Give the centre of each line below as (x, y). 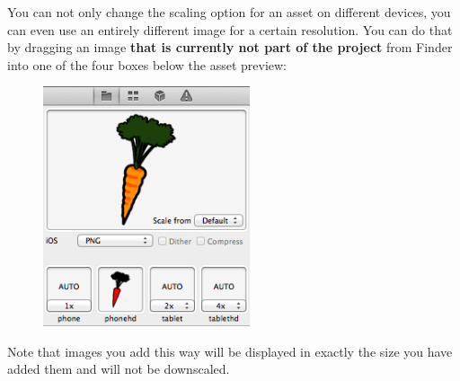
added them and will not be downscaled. (119, 369)
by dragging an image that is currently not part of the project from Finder (230, 47)
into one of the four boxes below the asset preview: (147, 64)
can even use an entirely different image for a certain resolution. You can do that (230, 29)
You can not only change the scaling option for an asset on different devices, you (229, 12)
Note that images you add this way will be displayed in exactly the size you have (230, 351)
